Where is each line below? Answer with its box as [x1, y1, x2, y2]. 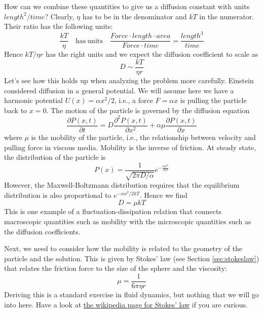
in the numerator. [199, 11, 254, 21]
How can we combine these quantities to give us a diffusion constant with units [4, 1, 250, 11]
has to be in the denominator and [82, 11, 187, 21]
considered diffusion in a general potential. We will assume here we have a [4, 85, 234, 95]
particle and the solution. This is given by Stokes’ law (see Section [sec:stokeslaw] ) [4, 253, 259, 263]
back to [4, 105, 27, 115]
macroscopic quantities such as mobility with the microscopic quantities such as [4, 216, 251, 226]
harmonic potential [4, 95, 63, 106]
